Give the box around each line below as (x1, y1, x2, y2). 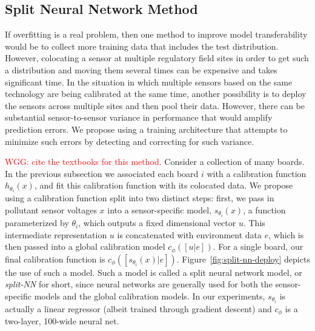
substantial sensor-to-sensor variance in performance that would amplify (5, 111, 273, 124)
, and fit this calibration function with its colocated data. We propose (34, 179, 293, 192)
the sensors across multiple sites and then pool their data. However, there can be (5, 99, 305, 112)
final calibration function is (5, 252, 105, 265)
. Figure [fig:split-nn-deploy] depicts (176, 252, 310, 265)
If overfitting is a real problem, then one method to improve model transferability (5, 28, 308, 41)
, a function (243, 204, 286, 216)
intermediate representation (5, 228, 107, 241)
